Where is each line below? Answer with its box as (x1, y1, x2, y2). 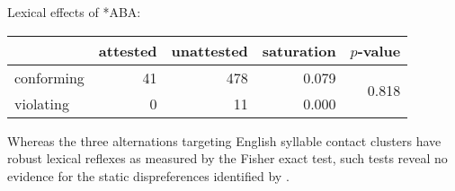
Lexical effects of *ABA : (7, 3, 141, 21)
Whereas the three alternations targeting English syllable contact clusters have (7, 131, 442, 150)
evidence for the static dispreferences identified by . (7, 166, 290, 185)
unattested (171, 39, 248, 61)
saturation (262, 39, 336, 61)
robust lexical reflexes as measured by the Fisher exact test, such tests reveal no (7, 149, 448, 168)
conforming (14, 66, 85, 88)
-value (357, 39, 401, 61)
